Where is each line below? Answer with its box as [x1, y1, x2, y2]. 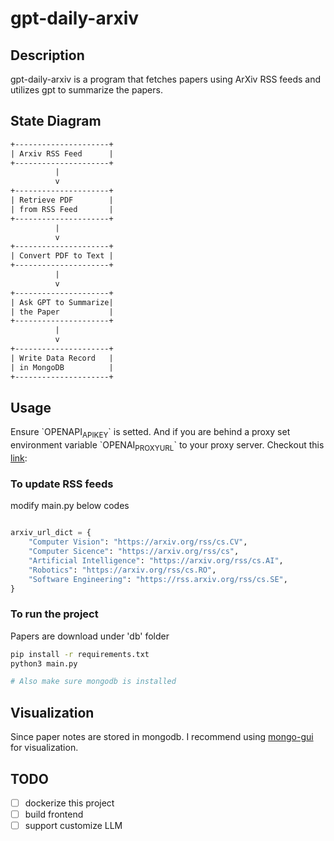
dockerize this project [24, 797, 115, 809]
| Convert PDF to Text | [10, 251, 114, 261]
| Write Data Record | [10, 353, 114, 363]
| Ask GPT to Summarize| [10, 297, 114, 307]
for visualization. [10, 742, 79, 754]
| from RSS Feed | [10, 204, 114, 214]
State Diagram [10, 113, 102, 130]
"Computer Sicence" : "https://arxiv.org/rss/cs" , [28, 547, 240, 557]
